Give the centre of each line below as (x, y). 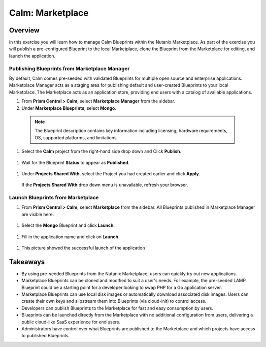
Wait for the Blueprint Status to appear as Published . (75, 162)
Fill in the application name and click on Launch (70, 237)
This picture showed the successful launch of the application (83, 248)
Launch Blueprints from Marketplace (54, 198)
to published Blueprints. (46, 336)
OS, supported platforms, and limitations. (76, 137)
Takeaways (27, 262)
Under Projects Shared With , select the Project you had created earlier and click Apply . (111, 173)
